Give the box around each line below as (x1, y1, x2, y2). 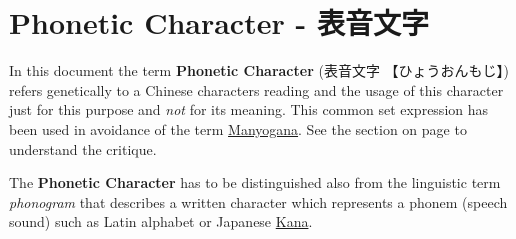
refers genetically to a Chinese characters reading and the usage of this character (9, 79, 504, 100)
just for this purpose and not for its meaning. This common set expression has (9, 99, 489, 120)
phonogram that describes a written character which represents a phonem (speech (9, 191, 508, 212)
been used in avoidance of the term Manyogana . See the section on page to (9, 118, 467, 139)
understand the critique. (9, 138, 157, 159)
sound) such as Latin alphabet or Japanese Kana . (9, 211, 313, 232)
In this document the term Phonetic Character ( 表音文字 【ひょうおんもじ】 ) (9, 60, 510, 81)
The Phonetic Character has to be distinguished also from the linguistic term (9, 172, 501, 193)
